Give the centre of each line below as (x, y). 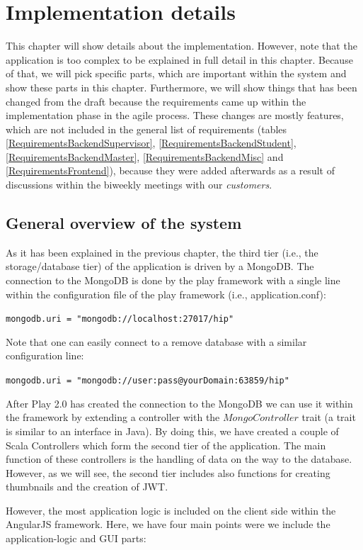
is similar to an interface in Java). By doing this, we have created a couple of (172, 431)
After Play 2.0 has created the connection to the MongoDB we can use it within (179, 403)
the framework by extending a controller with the (113, 417)
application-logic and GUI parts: (76, 538)
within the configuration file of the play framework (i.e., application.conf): (166, 294)
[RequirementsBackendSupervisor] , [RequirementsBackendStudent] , (151, 143)
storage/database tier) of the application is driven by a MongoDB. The (160, 266)
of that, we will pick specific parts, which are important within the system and (176, 73)
